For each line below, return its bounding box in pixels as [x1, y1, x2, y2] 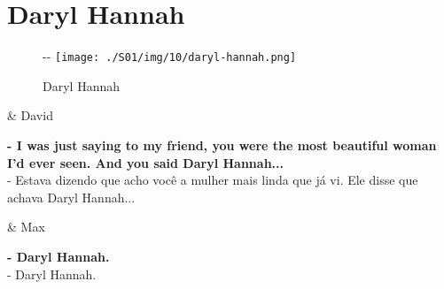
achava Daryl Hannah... [7, 187, 136, 206]
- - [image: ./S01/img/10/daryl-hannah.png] [43, 47, 297, 65]
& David [7, 106, 53, 125]
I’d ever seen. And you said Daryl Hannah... [7, 153, 284, 171]
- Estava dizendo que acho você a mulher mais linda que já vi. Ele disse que [7, 171, 418, 189]
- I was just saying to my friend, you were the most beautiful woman [7, 135, 437, 154]
